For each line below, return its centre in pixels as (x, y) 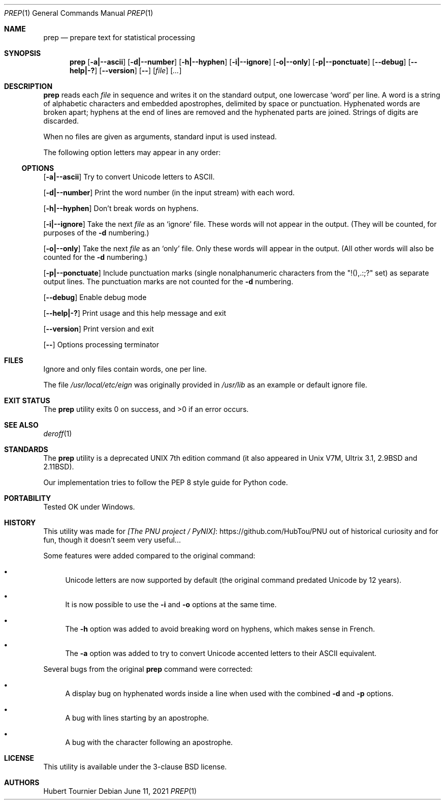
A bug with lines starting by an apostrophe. (137, 718)
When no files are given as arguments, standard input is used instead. (160, 137)
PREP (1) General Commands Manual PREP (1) (79, 13)
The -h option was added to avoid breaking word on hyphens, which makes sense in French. (220, 629)
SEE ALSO (21, 425)
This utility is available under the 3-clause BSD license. (135, 767)
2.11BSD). (59, 467)
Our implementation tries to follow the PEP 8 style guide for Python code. (166, 482)
